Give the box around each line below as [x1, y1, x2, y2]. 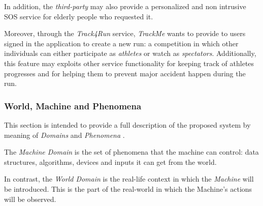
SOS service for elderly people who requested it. [4, 11, 153, 21]
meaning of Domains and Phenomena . [4, 129, 125, 140]
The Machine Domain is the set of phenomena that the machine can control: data [4, 146, 259, 157]
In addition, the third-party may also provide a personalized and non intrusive [4, 1, 246, 11]
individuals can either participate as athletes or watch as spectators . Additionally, [4, 48, 256, 58]
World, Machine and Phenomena [4, 99, 142, 112]
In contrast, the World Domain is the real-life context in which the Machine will [4, 173, 254, 184]
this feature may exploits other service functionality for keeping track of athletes [4, 57, 254, 68]
